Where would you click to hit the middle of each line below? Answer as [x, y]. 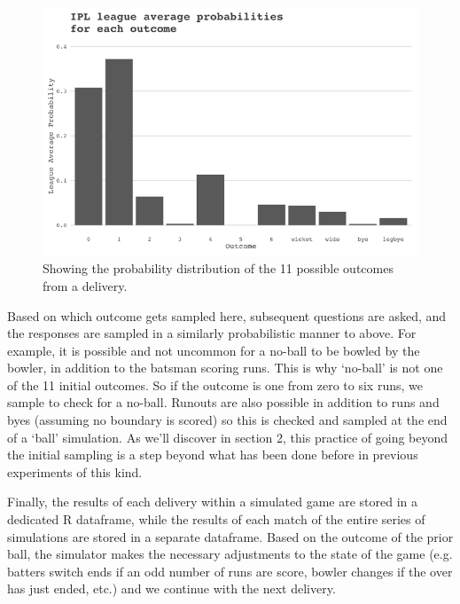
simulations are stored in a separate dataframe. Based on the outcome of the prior [230, 536]
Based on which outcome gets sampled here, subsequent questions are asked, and [227, 315]
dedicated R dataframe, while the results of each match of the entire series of [216, 519]
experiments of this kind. [75, 471]
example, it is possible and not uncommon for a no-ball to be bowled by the [214, 350]
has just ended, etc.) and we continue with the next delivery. [172, 588]
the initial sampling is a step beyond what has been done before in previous [213, 455]
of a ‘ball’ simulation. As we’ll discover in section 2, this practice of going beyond [228, 437]
